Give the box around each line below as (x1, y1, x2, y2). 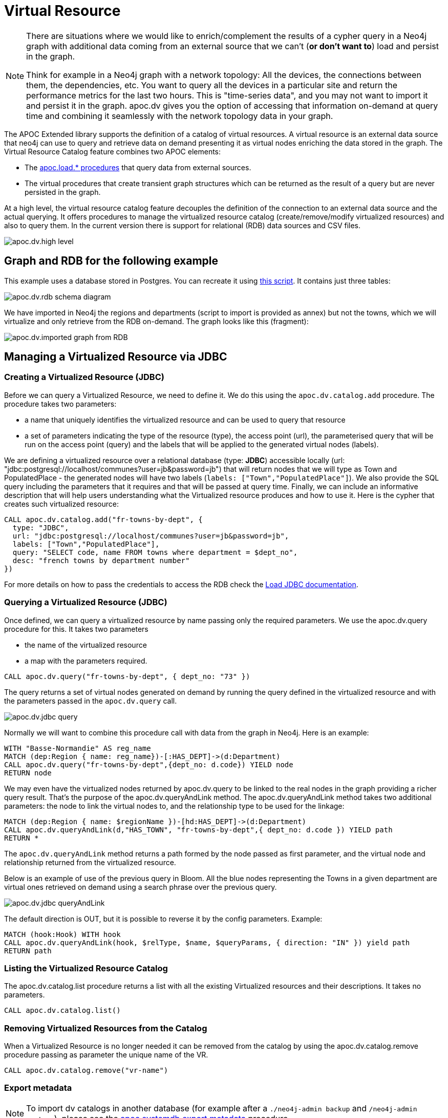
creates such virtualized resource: (4, 499, 119, 508)
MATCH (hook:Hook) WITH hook (4, 930, 121, 939)
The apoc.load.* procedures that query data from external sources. (25, 163, 251, 172)
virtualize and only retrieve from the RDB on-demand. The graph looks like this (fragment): (4, 316, 309, 326)
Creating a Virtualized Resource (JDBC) (4, 372, 164, 383)
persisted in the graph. (25, 187, 101, 196)
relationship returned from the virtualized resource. (4, 857, 176, 867)
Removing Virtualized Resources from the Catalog (4, 1023, 207, 1033)
